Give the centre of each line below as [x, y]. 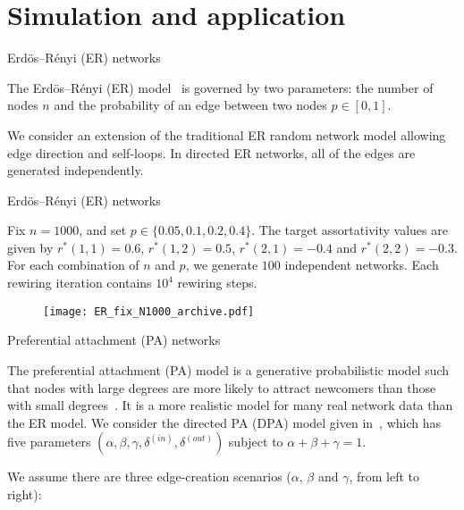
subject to [256, 442]
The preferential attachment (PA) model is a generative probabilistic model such [228, 369]
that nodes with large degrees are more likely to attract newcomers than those [222, 387]
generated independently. [76, 170]
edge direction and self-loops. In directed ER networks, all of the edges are [211, 152]
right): [25, 493]
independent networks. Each [362, 265]
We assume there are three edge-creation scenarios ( [149, 477]
